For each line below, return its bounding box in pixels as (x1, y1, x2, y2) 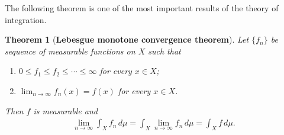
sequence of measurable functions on (5, 44, 135, 57)
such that (148, 44, 181, 57)
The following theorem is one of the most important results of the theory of (5, 2, 279, 14)
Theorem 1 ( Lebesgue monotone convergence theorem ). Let (5, 33, 249, 46)
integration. (5, 13, 47, 25)
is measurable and (33, 104, 98, 117)
